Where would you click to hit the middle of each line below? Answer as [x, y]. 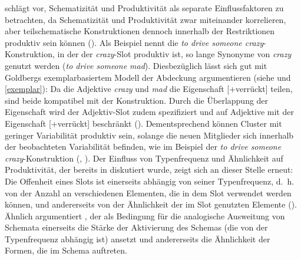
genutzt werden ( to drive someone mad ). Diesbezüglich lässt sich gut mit [136, 65]
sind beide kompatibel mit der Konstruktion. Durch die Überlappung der [137, 100]
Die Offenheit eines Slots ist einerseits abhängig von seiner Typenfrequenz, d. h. [150, 181]
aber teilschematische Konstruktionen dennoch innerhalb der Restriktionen [140, 31]
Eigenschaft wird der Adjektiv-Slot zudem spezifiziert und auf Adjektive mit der [149, 112]
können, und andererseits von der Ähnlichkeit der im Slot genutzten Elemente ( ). [151, 204]
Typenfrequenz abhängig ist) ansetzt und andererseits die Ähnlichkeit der [138, 238]
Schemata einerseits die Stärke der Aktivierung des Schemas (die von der [136, 227]
